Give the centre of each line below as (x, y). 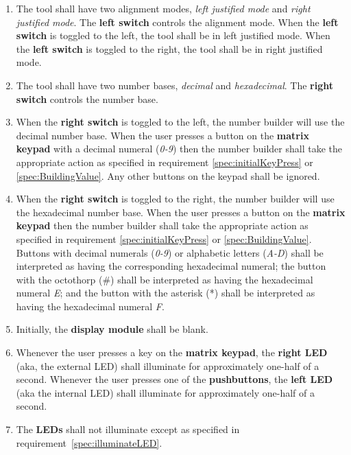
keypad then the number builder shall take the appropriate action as (162, 225)
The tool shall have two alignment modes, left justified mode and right (163, 8)
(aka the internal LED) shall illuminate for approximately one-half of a (166, 392)
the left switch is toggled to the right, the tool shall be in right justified (169, 48)
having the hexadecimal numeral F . (90, 306)
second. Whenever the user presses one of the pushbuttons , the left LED (174, 379)
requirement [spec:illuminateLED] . (89, 442)
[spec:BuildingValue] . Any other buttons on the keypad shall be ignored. (168, 175)
